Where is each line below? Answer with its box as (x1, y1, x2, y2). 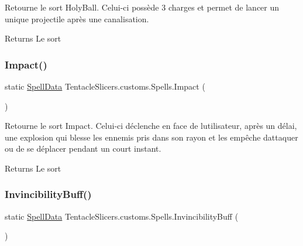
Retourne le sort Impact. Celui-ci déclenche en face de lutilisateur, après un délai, (5, 119, 297, 132)
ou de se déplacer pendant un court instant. (5, 142, 161, 155)
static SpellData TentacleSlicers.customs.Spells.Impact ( (5, 80, 205, 92)
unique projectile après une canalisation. (5, 12, 149, 25)
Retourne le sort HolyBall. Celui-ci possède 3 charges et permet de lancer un (5, 1, 280, 13)
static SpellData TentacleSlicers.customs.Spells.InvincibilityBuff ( (5, 210, 239, 222)
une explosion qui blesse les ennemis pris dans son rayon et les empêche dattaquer (5, 131, 298, 143)
